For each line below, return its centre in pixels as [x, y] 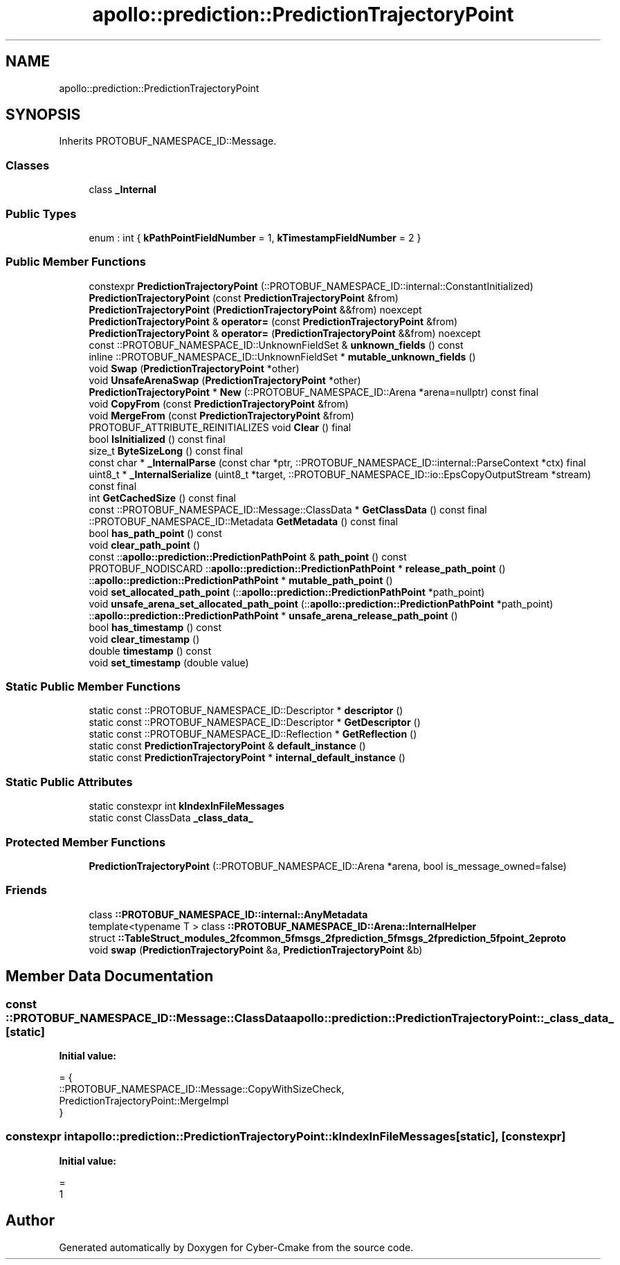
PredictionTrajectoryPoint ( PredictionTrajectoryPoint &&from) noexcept [255, 309]
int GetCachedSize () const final [162, 498]
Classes [28, 165]
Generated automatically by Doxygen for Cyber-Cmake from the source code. [236, 1247]
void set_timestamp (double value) [169, 662]
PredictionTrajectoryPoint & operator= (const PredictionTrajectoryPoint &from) [273, 321]
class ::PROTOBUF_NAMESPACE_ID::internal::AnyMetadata [228, 914]
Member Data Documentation [110, 976]
